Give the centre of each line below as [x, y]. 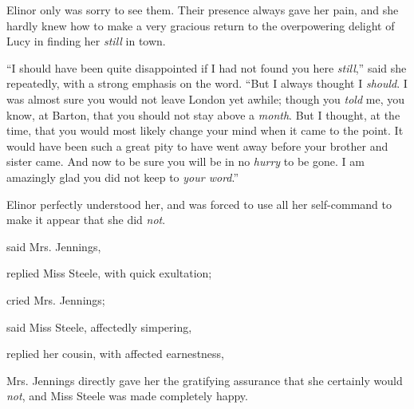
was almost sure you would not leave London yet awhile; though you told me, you [205, 98]
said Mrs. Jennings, [54, 246]
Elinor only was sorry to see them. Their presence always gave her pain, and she [203, 10]
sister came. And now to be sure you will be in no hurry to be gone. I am [185, 161]
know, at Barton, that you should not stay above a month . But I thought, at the [203, 114]
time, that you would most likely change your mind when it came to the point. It [205, 130]
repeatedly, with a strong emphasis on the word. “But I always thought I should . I [207, 83]
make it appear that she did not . [86, 220]
